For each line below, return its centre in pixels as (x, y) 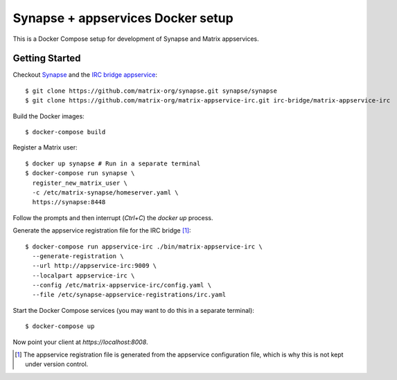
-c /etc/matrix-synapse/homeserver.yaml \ (106, 192)
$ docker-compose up (60, 326)
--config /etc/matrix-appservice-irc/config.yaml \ (122, 285)
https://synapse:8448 (69, 202)
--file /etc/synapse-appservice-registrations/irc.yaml (129, 295)
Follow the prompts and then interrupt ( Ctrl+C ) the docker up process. (113, 217)
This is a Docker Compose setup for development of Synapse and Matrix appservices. (136, 39)
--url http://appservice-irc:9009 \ (95, 266)
